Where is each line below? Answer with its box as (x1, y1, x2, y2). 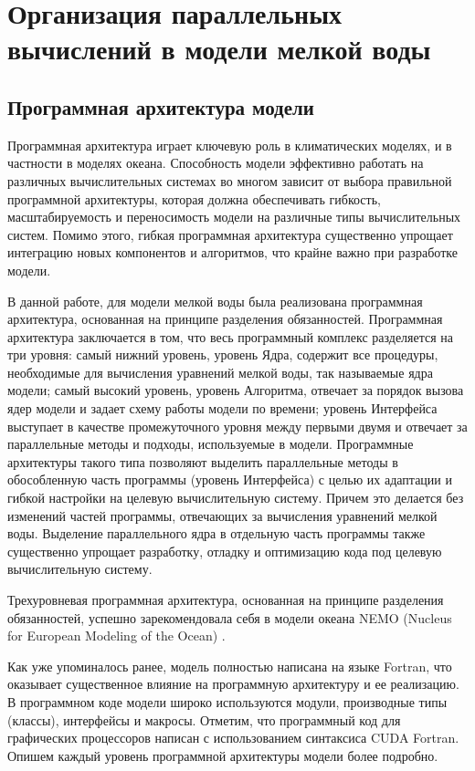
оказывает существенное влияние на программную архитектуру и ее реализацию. (7, 674, 459, 693)
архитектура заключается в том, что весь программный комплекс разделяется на (7, 327, 454, 346)
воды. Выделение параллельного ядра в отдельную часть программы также (7, 524, 426, 543)
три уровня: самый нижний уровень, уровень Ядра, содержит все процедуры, (7, 345, 438, 364)
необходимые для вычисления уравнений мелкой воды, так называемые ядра (7, 362, 433, 381)
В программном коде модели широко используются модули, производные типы (7, 692, 448, 711)
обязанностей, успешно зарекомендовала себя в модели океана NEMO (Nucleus (7, 608, 452, 627)
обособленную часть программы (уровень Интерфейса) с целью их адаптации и (7, 470, 453, 489)
